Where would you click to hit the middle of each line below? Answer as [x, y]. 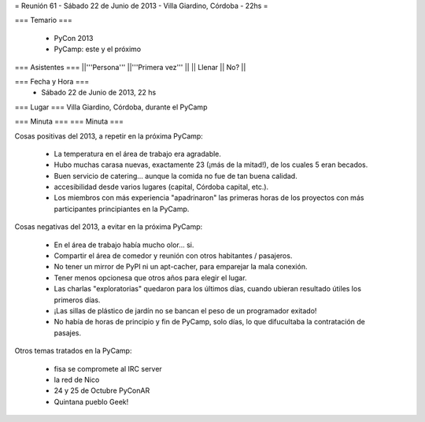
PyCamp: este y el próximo [98, 49]
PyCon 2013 [74, 38]
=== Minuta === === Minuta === [69, 121]
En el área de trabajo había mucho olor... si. [124, 245]
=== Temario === [43, 20]
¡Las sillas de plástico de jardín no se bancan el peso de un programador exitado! [185, 310]
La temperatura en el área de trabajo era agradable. [138, 154]
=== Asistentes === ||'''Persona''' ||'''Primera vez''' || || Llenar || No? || [130, 67]
